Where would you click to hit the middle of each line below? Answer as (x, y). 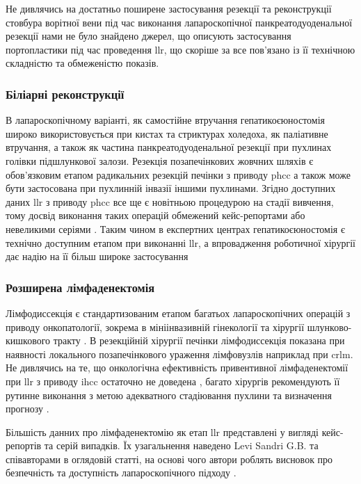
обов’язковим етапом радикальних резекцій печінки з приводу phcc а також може (178, 174)
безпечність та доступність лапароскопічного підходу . (121, 473)
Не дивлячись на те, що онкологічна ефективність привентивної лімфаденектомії (177, 368)
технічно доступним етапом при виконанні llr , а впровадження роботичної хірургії (180, 242)
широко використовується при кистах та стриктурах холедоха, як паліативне (167, 133)
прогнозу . (27, 409)
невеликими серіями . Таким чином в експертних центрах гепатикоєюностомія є (175, 228)
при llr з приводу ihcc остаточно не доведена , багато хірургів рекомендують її (173, 381)
